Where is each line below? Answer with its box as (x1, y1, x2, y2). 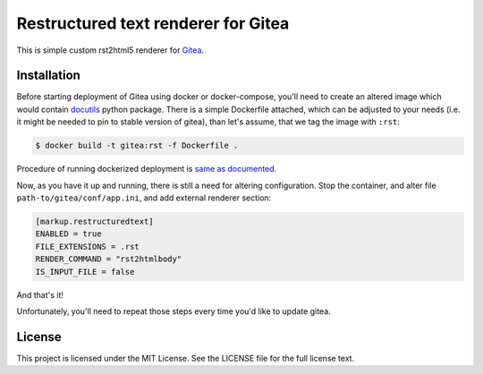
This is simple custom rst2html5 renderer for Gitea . (16, 45, 205, 55)
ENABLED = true (35, 229, 102, 239)
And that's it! (16, 289, 64, 300)
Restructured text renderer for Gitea (16, 13, 290, 33)
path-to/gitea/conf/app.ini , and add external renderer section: (16, 192, 272, 203)
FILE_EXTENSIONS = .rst (35, 242, 140, 251)
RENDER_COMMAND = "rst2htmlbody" (35, 254, 182, 264)
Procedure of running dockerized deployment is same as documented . (16, 164, 277, 174)
